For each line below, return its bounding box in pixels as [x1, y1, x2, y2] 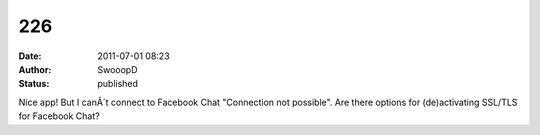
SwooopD [97, 63, 139, 75]
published [97, 78, 139, 90]
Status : [18, 78, 50, 90]
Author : [18, 63, 52, 75]
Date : [18, 50, 42, 62]
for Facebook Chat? [18, 110, 100, 122]
